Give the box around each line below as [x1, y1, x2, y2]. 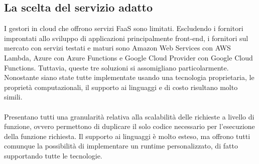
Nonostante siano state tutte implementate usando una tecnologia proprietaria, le [4, 72, 254, 82]
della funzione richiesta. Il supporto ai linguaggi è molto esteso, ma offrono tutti [4, 130, 250, 141]
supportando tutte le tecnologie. [4, 150, 102, 160]
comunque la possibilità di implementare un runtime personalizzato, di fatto [4, 140, 238, 151]
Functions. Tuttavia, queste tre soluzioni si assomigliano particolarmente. [4, 62, 229, 72]
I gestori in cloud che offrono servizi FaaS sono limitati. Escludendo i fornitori [4, 23, 243, 33]
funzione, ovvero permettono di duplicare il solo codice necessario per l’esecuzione [4, 121, 255, 131]
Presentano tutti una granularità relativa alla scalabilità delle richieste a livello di [4, 111, 254, 121]
